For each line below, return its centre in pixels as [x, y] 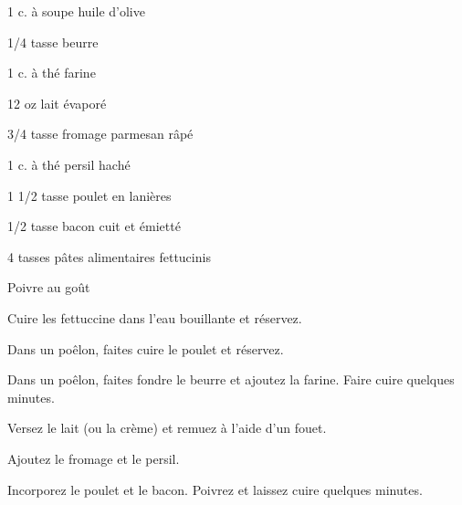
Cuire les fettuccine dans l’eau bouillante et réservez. [155, 317]
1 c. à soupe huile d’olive [76, 11]
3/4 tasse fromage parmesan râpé [100, 134]
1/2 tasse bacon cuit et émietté [94, 226]
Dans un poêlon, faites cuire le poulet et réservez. [146, 348]
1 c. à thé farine [52, 73]
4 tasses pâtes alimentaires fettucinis [109, 256]
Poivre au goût [49, 287]
